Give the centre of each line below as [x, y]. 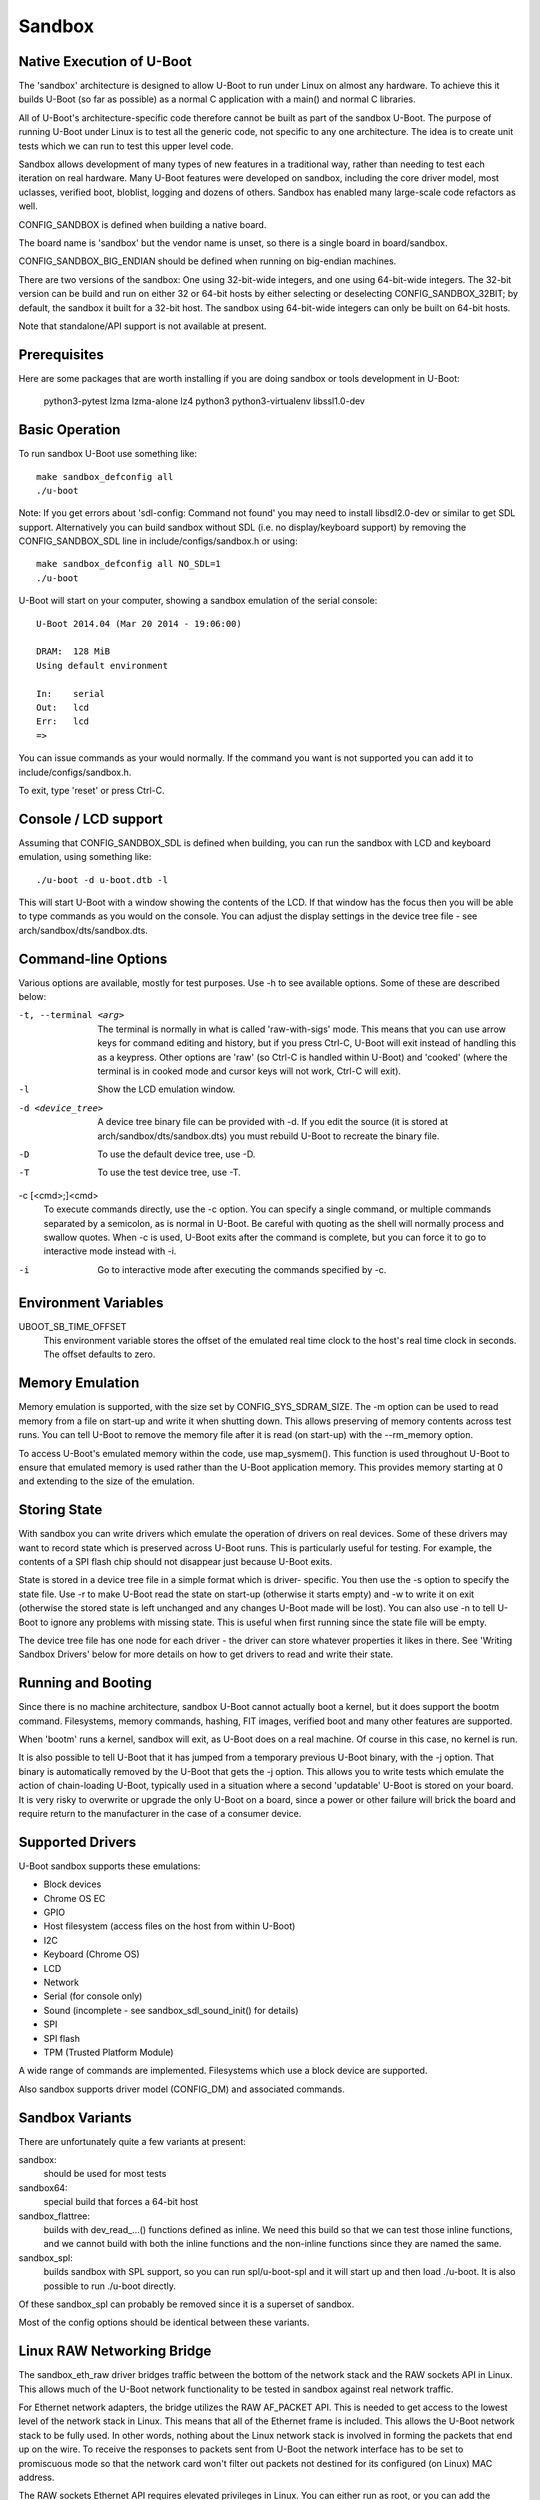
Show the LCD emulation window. [166, 1089]
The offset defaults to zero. [99, 1354]
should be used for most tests [105, 2174]
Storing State [60, 1510]
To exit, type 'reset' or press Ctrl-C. [91, 790]
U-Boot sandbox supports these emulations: [109, 1866]
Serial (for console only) [93, 1996]
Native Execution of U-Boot [105, 61]
